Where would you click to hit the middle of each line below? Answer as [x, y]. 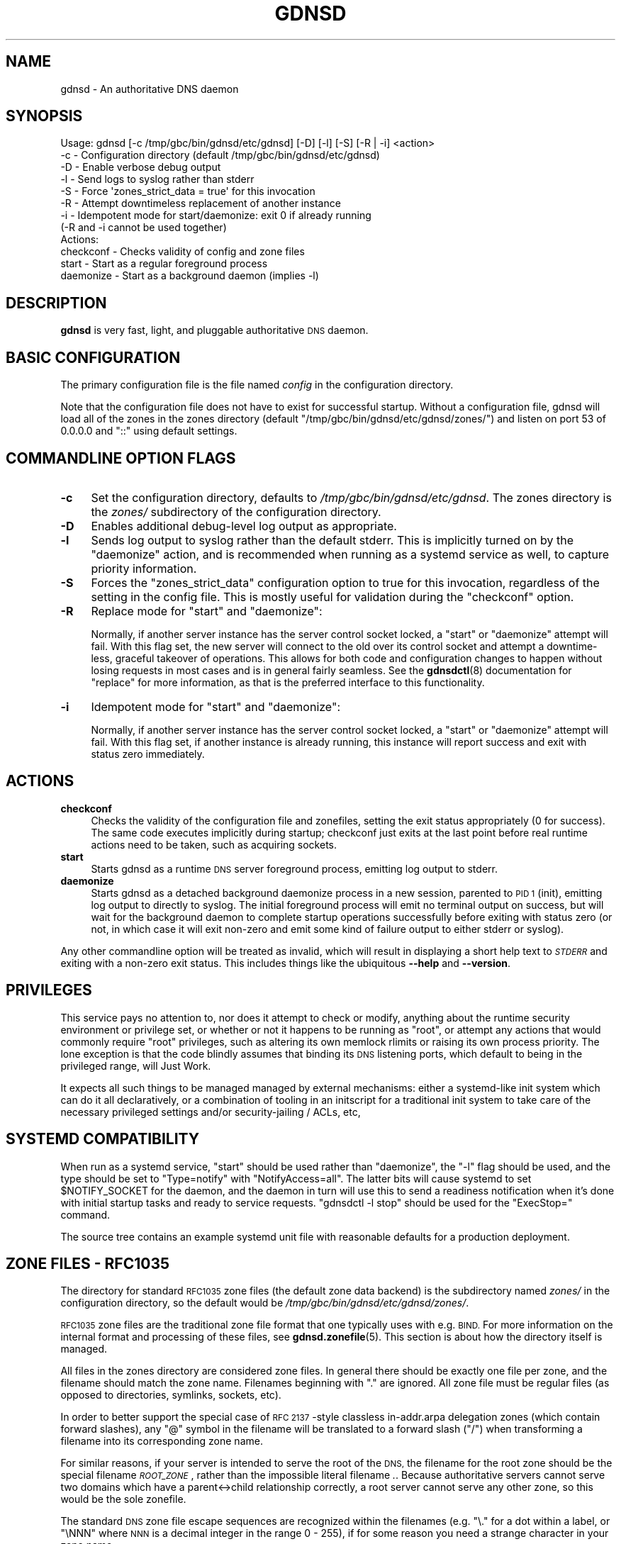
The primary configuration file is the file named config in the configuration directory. [257, 385]
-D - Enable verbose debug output [141, 167]
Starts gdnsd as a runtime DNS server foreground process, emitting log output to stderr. [294, 868]
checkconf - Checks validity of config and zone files [183, 252]
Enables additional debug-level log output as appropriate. [244, 526]
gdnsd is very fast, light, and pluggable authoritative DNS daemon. [214, 330]
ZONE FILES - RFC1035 [88, 1263]
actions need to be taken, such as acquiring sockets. [214, 844]
